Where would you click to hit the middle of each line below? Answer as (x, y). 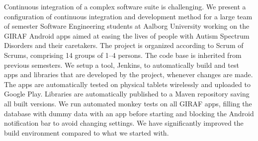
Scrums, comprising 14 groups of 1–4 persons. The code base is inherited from (123, 55)
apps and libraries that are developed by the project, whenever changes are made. (129, 74)
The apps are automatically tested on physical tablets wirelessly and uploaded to (127, 84)
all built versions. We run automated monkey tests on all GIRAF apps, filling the (128, 103)
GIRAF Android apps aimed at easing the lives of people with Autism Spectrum (127, 35)
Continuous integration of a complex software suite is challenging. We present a (125, 6)
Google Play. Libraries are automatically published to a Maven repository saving (127, 94)
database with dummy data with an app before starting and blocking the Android (129, 113)
